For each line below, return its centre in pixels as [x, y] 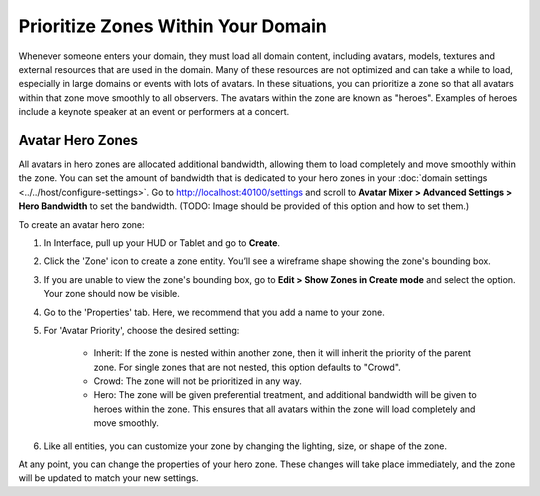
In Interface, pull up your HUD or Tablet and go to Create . [161, 242]
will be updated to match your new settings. [108, 478]
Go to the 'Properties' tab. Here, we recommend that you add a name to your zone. [214, 312]
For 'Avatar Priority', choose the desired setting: [141, 330]
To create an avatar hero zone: [81, 224]
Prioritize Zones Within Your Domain [172, 26]
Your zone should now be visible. [111, 294]
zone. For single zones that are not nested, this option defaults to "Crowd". [247, 367]
